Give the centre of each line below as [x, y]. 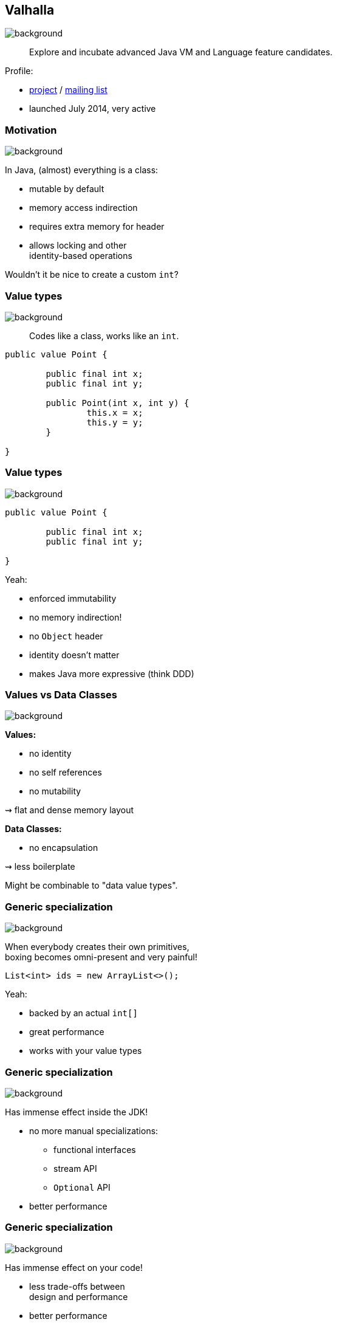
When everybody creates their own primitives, [97, 947]
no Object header [66, 636]
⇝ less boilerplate [40, 867]
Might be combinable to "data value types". [91, 886]
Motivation [31, 130]
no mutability [55, 791]
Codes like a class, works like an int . [104, 336]
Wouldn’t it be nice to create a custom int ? [92, 275]
